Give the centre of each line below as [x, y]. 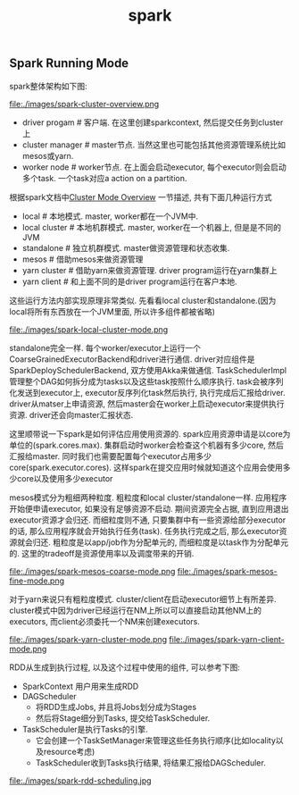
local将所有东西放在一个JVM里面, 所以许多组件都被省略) [112, 311]
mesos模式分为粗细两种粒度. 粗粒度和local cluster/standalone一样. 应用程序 [148, 498]
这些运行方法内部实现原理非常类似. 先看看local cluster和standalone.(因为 [143, 300]
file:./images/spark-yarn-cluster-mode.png [88, 639]
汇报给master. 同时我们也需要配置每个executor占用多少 [111, 456]
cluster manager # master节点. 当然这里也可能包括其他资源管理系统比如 [154, 145]
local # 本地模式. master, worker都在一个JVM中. [110, 216]
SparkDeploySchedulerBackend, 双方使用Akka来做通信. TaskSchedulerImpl [148, 370]
